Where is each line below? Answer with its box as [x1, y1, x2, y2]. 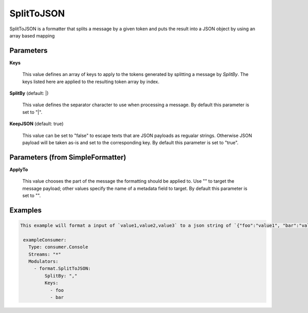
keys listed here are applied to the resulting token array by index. [22, 79, 160, 85]
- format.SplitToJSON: [33, 266, 91, 271]
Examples [9, 206, 42, 214]
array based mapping [9, 32, 55, 38]
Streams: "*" [28, 251, 62, 257]
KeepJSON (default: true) [9, 121, 64, 127]
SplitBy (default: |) [9, 90, 49, 96]
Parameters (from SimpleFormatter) [9, 153, 126, 162]
